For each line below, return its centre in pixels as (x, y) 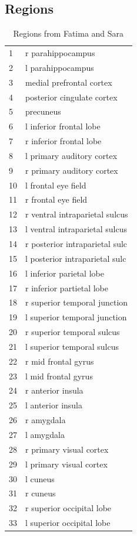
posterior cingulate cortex (71, 97)
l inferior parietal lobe (65, 273)
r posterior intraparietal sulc (76, 244)
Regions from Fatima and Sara (68, 33)
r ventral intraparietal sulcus (77, 214)
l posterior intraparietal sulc (76, 258)
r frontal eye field (56, 199)
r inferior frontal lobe (64, 141)
